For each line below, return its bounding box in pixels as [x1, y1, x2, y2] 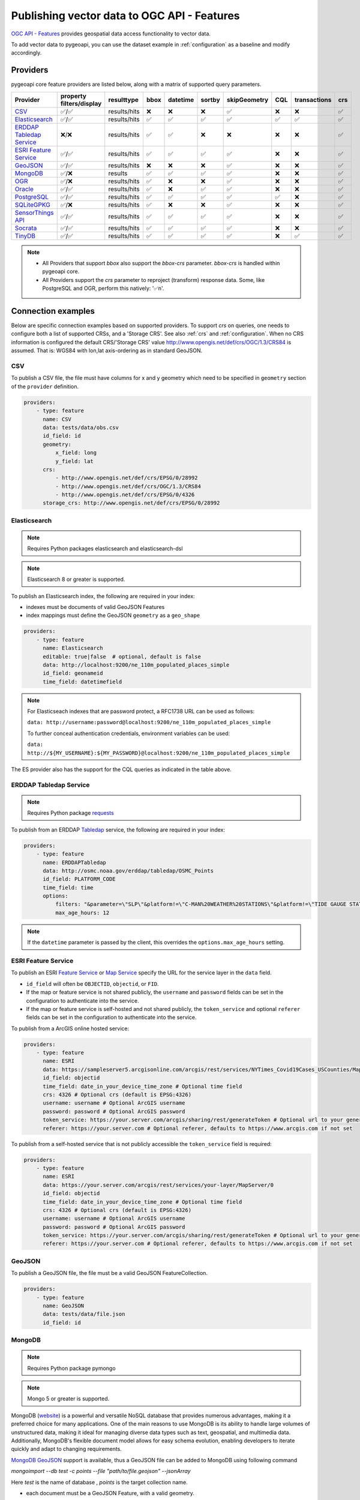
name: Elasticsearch [43, 645, 103, 652]
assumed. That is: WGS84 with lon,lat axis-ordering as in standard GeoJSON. [11, 347, 203, 354]
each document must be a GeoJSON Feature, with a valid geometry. [26, 1490, 195, 1496]
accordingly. [11, 49, 42, 56]
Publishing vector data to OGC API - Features [11, 9, 240, 22]
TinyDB [14, 232, 36, 240]
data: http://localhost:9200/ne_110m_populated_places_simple [43, 661, 230, 668]
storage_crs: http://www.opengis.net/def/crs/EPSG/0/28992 [43, 500, 220, 506]
